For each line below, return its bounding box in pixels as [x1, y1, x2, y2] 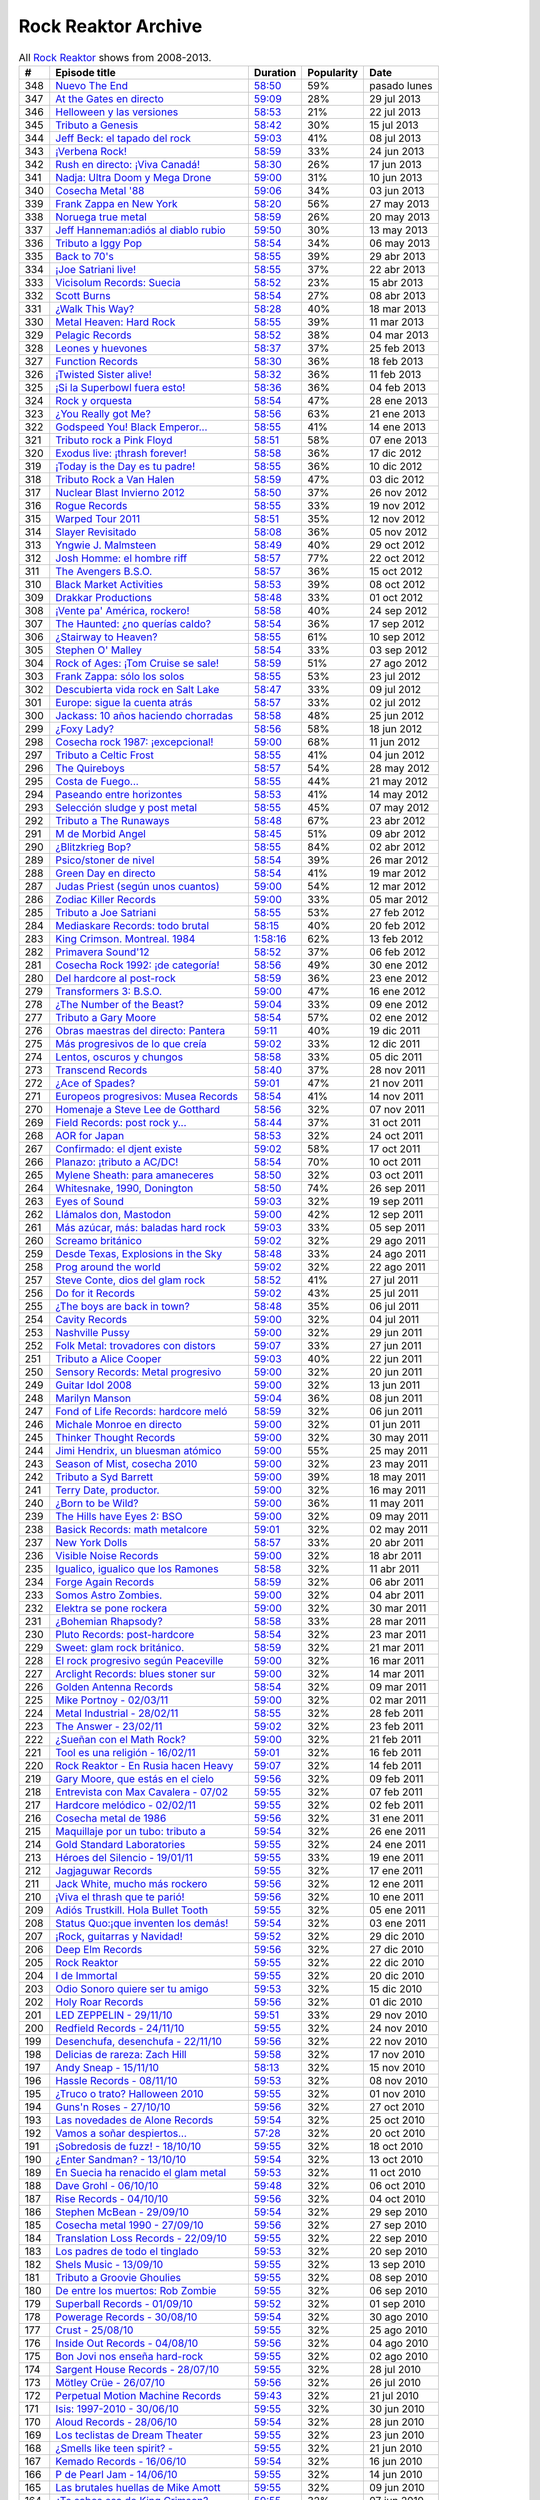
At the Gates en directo [55, 91, 164, 105]
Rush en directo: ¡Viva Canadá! [55, 157, 200, 171]
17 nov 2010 [369, 2047, 425, 2061]
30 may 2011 [369, 1430, 429, 1444]
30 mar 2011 [369, 1601, 427, 1615]
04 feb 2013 [369, 380, 427, 394]
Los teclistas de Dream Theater [55, 2428, 203, 2442]
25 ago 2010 [369, 2323, 429, 2337]
